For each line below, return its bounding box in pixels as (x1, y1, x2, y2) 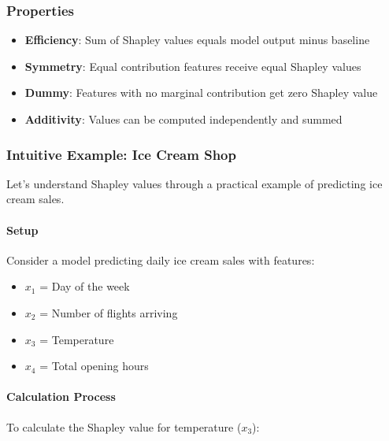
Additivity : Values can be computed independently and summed (24, 111, 343, 127)
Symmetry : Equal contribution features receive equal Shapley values (24, 57, 361, 74)
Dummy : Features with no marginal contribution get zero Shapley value (24, 84, 378, 101)
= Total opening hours (39, 358, 149, 374)
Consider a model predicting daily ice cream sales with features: (6, 251, 315, 268)
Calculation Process (6, 388, 116, 405)
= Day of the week (39, 278, 130, 295)
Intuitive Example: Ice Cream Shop (6, 144, 236, 164)
